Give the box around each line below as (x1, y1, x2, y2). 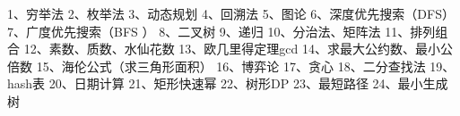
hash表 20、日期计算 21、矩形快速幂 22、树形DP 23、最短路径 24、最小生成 (7, 74, 448, 93)
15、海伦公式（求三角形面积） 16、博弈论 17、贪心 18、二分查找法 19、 (36, 56, 456, 75)
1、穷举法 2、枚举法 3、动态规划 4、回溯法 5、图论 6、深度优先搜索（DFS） (7, 4, 455, 22)
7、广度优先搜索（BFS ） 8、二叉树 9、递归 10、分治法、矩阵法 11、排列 (7, 21, 436, 40)
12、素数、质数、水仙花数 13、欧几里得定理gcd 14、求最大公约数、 (23, 39, 415, 58)
